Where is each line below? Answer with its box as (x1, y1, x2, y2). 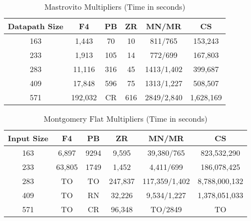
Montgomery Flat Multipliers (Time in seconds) (43, 113, 208, 124)
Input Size (8, 132, 48, 144)
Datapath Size (8, 20, 63, 32)
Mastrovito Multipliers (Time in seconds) (44, 1, 186, 12)
